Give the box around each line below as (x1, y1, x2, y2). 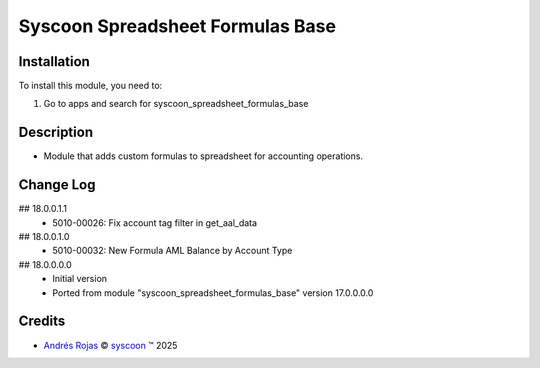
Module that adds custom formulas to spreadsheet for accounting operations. (43, 150, 364, 162)
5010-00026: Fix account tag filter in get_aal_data (52, 216, 258, 229)
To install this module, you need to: (18, 80, 163, 92)
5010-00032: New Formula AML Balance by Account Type (52, 245, 293, 257)
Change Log (18, 176, 96, 194)
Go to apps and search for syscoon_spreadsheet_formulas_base (43, 98, 309, 110)
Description (18, 124, 94, 141)
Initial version (52, 273, 108, 285)
